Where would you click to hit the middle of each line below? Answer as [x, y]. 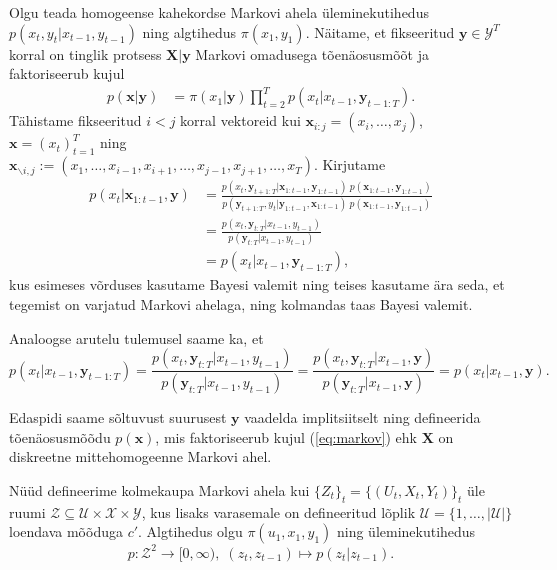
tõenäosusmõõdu [60, 436]
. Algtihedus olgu [190, 531]
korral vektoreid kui [240, 120]
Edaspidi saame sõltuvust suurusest [118, 417]
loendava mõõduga [66, 531]
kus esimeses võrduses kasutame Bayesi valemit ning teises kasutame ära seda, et [257, 284]
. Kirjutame [349, 164]
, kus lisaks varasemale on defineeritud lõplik [278, 511]
